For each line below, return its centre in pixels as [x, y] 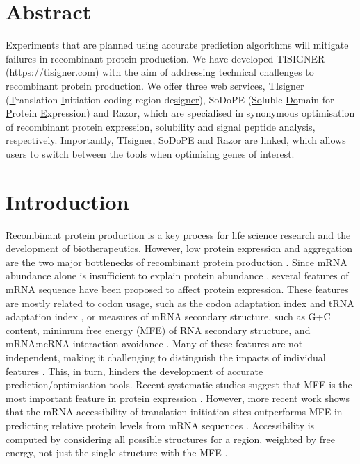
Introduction [67, 201]
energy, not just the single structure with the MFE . [117, 453]
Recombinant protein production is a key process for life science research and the [178, 234]
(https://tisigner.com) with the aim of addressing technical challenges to [160, 72]
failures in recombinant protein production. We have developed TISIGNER [165, 58]
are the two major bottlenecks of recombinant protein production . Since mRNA [177, 262]
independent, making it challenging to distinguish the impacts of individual [166, 357]
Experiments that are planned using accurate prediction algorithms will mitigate [177, 45]
